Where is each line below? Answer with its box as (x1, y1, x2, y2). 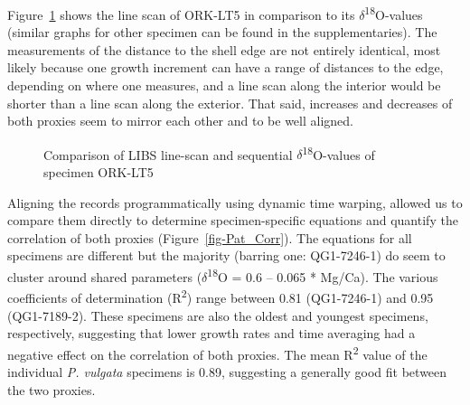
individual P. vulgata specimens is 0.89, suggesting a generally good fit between (7, 362, 447, 381)
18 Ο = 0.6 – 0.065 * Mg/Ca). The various (207, 265, 438, 286)
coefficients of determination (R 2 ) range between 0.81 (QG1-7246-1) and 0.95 (7, 286, 434, 306)
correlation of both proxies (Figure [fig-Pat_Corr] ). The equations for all (7, 228, 412, 247)
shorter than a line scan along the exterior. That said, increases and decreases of (7, 93, 453, 112)
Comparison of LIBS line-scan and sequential (43, 145, 293, 164)
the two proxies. (7, 380, 96, 399)
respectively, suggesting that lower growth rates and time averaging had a (7, 324, 416, 343)
